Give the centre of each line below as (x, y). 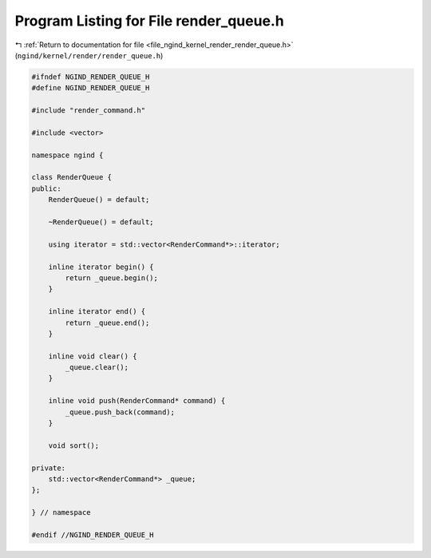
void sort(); (74, 445)
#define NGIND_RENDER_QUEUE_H (91, 88)
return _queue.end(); (107, 323)
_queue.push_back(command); (120, 412)
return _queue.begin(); (112, 278)
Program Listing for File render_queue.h (150, 21)
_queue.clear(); (97, 368)
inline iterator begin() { (101, 267)
